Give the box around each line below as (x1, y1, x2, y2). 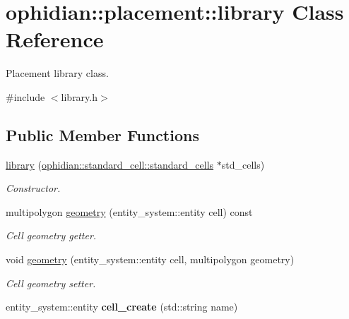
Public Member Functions (6, 124, 199, 145)
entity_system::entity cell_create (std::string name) (6, 299, 238, 314)
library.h (61, 89, 98, 104)
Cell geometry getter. (6, 228, 97, 243)
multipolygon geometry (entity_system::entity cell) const (6, 204, 253, 219)
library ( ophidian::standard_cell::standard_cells (6, 157, 214, 171)
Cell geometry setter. (6, 275, 96, 290)
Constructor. (6, 181, 61, 195)
